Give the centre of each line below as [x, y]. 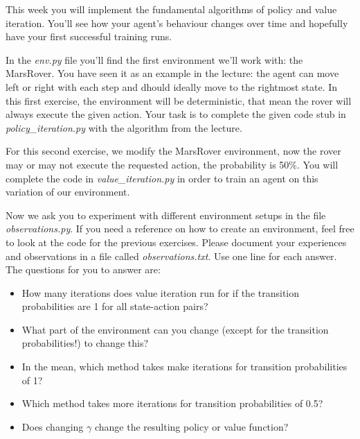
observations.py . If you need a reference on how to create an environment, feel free [180, 229]
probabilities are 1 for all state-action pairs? [115, 306]
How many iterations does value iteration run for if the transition [161, 292]
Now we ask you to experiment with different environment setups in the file [166, 215]
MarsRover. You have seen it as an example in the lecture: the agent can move [172, 73]
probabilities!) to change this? [85, 343]
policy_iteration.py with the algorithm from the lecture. [124, 127]
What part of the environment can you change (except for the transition [175, 329]
